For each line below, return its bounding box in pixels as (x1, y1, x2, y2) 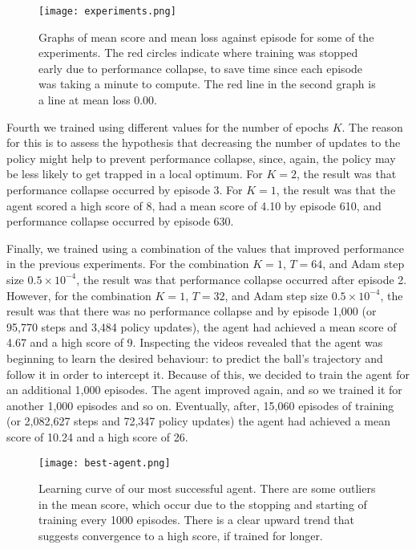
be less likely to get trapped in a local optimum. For (6, 165, 263, 182)
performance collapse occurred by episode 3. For (6, 181, 243, 197)
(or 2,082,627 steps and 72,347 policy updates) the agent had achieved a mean (6, 413, 390, 429)
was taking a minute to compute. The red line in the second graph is (38, 75, 376, 92)
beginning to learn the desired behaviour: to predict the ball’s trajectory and (6, 349, 383, 366)
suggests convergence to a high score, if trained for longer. (38, 527, 323, 543)
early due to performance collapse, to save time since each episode (38, 59, 363, 76)
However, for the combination (6, 287, 151, 303)
